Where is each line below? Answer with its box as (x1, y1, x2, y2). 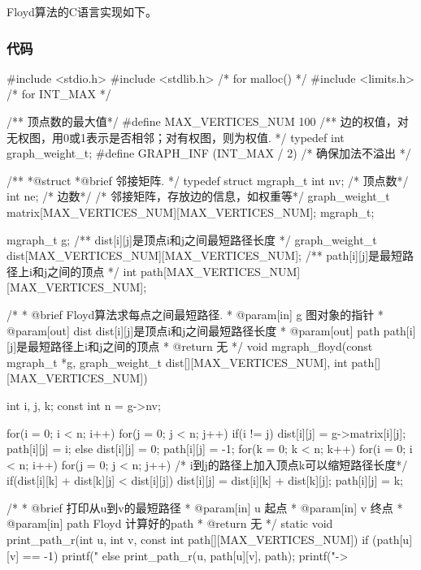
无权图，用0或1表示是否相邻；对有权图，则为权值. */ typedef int (7, 128, 345, 145)
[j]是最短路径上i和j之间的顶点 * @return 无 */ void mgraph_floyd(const (7, 338, 373, 355)
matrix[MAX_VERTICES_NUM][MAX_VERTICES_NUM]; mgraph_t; (7, 203, 375, 220)
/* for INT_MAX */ (7, 85, 111, 102)
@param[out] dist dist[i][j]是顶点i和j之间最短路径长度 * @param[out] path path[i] (7, 322, 416, 339)
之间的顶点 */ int (47, 262, 137, 279)
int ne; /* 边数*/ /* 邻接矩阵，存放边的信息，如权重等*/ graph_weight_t (7, 188, 390, 205)
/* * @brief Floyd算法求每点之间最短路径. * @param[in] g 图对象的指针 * (7, 305, 384, 322)
